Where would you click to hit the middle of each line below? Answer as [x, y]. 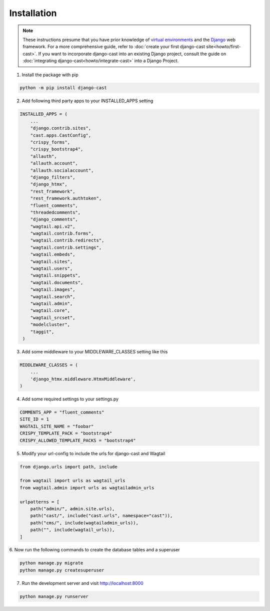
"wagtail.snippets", [55, 275]
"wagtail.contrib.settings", [66, 247]
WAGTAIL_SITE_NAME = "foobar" [57, 426]
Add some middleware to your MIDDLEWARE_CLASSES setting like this [95, 351]
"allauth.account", [54, 163]
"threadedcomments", [55, 212]
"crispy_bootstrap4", [57, 149]
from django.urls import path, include [68, 467]
